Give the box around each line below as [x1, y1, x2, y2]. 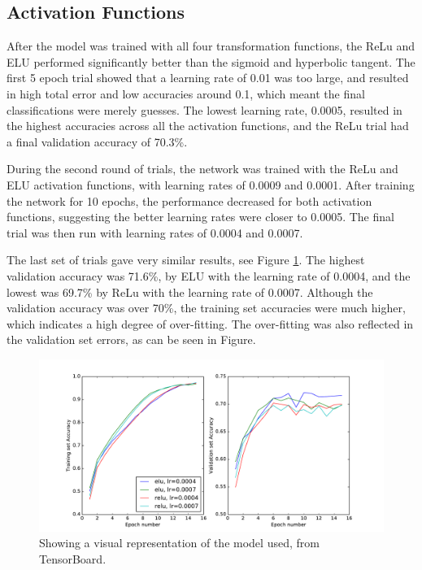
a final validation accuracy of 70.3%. [7, 133, 188, 150]
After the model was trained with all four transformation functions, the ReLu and [7, 37, 415, 54]
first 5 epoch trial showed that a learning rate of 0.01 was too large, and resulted [7, 69, 409, 86]
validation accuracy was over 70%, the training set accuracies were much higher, [7, 299, 406, 316]
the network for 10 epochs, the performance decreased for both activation [7, 192, 372, 209]
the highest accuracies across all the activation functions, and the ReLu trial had [7, 117, 409, 134]
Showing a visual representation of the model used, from [39, 534, 320, 551]
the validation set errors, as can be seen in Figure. [7, 331, 256, 348]
